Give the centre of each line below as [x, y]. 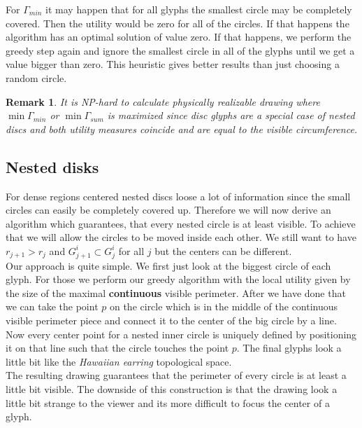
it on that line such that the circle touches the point [117, 348]
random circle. [36, 77]
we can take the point [52, 306]
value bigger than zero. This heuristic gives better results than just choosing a [173, 64]
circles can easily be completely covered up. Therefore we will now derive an [168, 210]
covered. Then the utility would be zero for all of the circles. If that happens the [178, 23]
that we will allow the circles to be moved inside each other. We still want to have [181, 237]
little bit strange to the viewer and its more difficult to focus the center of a [168, 402]
